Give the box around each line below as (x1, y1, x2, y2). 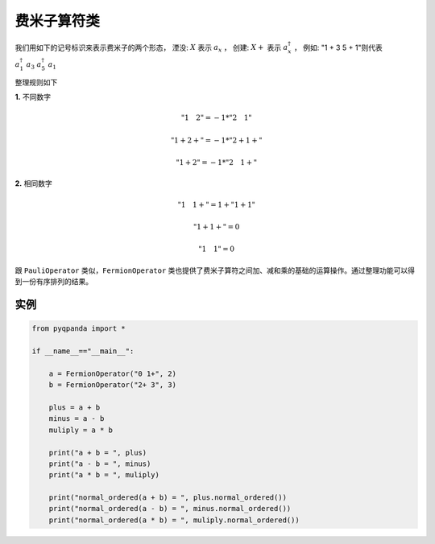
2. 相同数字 (14, 179, 52, 188)
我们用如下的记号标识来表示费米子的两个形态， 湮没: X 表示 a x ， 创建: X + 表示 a (14, 43, 288, 54)
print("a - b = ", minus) (48, 459, 151, 468)
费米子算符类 (14, 12, 101, 30)
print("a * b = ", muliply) (48, 471, 160, 480)
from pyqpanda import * (31, 324, 126, 333)
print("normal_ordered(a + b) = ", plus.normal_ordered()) (48, 493, 288, 502)
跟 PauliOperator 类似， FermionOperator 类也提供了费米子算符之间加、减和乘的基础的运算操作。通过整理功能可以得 (14, 266, 415, 275)
